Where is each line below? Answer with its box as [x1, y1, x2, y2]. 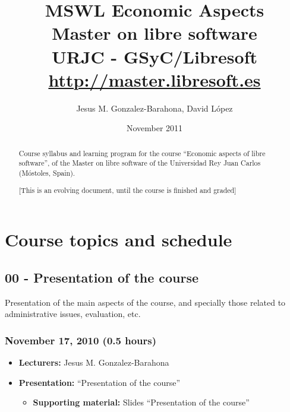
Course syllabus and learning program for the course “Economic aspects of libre [18, 148, 266, 158]
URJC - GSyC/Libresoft [52, 44, 257, 68]
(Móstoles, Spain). [18, 167, 75, 178]
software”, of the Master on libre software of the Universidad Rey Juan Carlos [18, 158, 261, 168]
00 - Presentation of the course [5, 268, 199, 286]
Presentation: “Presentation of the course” [18, 376, 181, 388]
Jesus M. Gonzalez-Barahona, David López [76, 102, 233, 114]
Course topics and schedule [5, 227, 232, 252]
